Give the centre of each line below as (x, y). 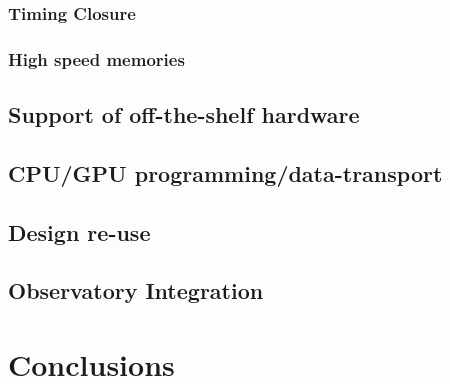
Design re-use (79, 231)
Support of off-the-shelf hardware (184, 114)
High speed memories (96, 58)
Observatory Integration (136, 290)
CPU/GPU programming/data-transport (225, 172)
